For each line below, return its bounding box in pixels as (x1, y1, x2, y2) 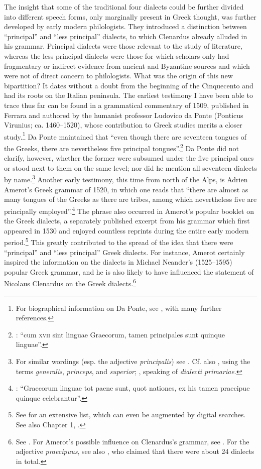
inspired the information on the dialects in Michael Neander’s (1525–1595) (4, 257, 232, 267)
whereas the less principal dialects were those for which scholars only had (4, 50, 229, 61)
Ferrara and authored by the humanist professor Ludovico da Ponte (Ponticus (4, 109, 243, 120)
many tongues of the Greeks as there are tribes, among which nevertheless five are (4, 194, 257, 204)
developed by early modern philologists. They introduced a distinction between (4, 21, 247, 32)
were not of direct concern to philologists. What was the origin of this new (4, 70, 233, 81)
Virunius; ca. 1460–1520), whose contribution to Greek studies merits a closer (4, 120, 242, 130)
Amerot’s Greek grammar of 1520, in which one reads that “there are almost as (4, 184, 248, 194)
